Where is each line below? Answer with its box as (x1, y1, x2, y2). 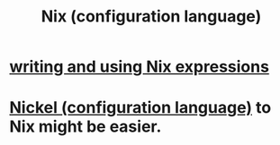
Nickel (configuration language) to (9, 98, 272, 118)
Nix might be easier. (9, 116, 162, 137)
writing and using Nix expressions (9, 56, 270, 77)
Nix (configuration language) (41, 6, 262, 27)
